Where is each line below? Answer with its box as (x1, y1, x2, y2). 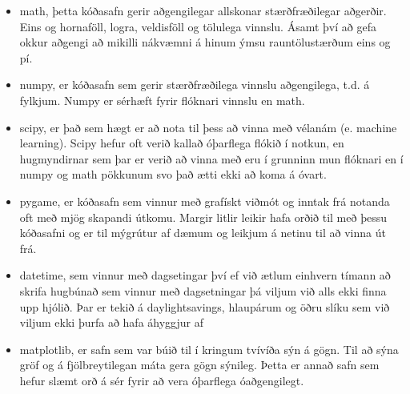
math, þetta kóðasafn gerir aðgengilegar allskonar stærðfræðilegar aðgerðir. (19, 2, 387, 18)
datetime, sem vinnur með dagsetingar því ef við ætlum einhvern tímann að (19, 267, 391, 283)
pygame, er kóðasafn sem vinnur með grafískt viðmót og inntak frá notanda (19, 192, 390, 209)
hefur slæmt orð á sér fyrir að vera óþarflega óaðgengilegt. (19, 372, 304, 388)
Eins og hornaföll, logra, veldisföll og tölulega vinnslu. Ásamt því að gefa (19, 18, 376, 34)
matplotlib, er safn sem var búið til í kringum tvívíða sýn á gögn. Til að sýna (19, 340, 399, 357)
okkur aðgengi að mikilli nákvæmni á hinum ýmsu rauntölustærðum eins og (19, 34, 391, 50)
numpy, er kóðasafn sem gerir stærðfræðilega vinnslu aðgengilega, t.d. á (19, 76, 370, 93)
